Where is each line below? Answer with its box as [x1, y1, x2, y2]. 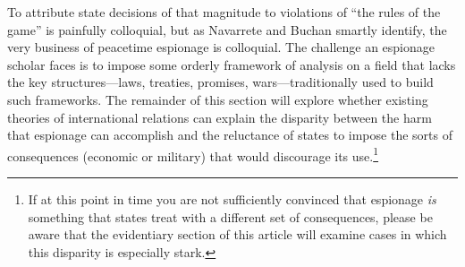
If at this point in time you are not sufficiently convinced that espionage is [28, 190, 436, 208]
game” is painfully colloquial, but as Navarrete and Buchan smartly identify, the [7, 20, 447, 39]
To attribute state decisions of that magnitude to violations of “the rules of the [7, 3, 441, 21]
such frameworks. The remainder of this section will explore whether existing [7, 90, 428, 108]
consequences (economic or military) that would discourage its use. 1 [7, 143, 379, 165]
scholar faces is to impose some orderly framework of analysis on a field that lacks [7, 55, 456, 73]
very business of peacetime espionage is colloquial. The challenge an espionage [7, 38, 435, 56]
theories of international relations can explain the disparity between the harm [7, 108, 432, 126]
